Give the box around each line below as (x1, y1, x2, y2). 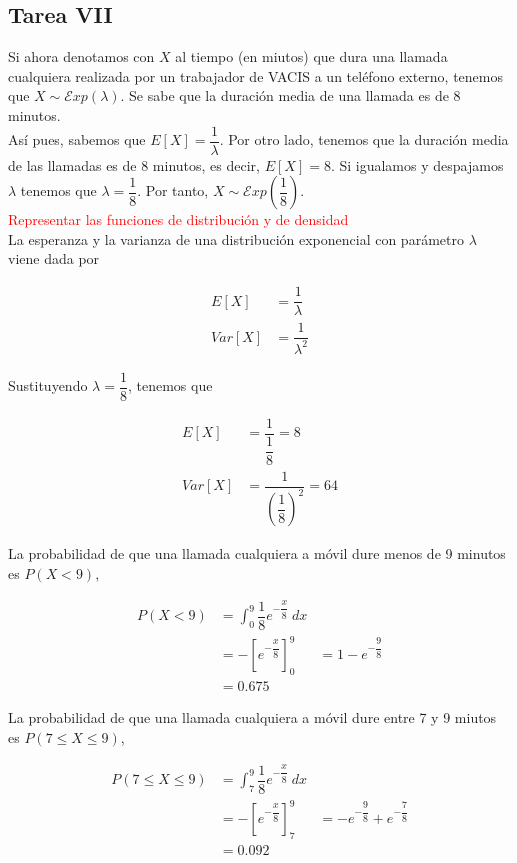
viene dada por (8, 248, 100, 269)
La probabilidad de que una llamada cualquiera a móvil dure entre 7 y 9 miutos (8, 707, 497, 728)
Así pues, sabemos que (8, 129, 146, 150)
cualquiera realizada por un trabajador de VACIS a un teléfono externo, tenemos (8, 65, 504, 86)
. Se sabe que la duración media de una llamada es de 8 (120, 85, 461, 106)
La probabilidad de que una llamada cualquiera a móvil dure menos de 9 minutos (8, 543, 506, 564)
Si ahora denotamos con (8, 46, 155, 67)
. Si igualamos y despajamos (330, 154, 504, 175)
